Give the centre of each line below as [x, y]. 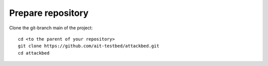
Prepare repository [49, 13]
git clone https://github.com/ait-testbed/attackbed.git [89, 46]
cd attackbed [34, 53]
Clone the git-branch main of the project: [51, 28]
